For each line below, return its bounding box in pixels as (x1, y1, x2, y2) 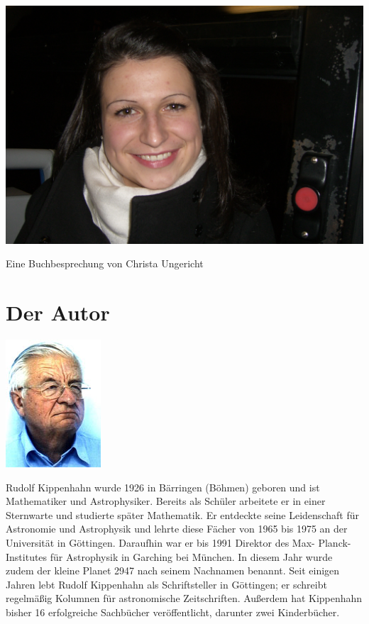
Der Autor (6, 298, 110, 327)
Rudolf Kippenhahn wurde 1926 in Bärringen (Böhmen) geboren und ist (6, 479, 320, 494)
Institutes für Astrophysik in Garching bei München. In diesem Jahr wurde (6, 549, 333, 564)
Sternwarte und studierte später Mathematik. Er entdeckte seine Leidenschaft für (6, 507, 359, 522)
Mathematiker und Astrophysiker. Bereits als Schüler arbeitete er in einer (6, 494, 326, 508)
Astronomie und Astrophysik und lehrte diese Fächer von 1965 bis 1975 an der (6, 521, 348, 536)
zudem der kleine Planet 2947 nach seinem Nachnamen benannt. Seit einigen (6, 563, 340, 578)
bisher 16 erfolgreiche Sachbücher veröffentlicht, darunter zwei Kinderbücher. (6, 604, 340, 619)
